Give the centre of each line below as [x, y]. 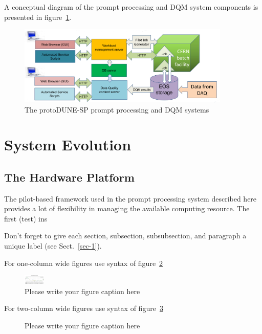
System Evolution [68, 144]
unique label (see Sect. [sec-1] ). [53, 246]
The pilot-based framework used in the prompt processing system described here [130, 198]
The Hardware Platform [69, 177]
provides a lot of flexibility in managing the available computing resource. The [127, 208]
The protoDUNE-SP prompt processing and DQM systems [117, 109]
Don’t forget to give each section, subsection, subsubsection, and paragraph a [125, 236]
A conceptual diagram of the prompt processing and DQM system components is [131, 7]
